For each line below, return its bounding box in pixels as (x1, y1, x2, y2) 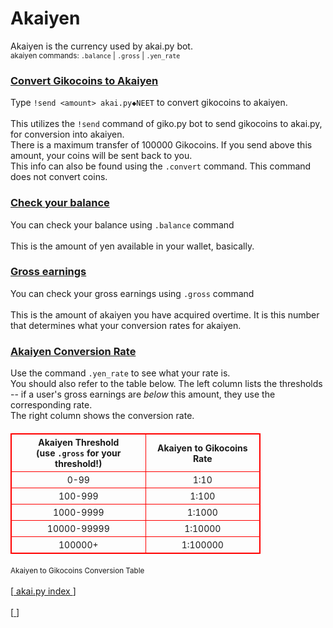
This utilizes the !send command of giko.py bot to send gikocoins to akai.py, (10, 118, 323, 130)
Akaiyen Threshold (38, 437, 120, 449)
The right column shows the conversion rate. (10, 410, 195, 422)
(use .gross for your (36, 447, 122, 459)
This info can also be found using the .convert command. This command (10, 160, 312, 172)
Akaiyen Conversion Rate (10, 344, 137, 358)
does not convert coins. (10, 171, 108, 183)
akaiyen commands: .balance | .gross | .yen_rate (10, 50, 181, 61)
